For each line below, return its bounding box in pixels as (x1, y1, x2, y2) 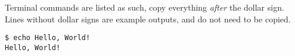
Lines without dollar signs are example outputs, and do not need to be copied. (5, 12, 291, 25)
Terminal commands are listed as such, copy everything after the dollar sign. (5, 1, 284, 13)
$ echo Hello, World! (5, 34, 91, 42)
